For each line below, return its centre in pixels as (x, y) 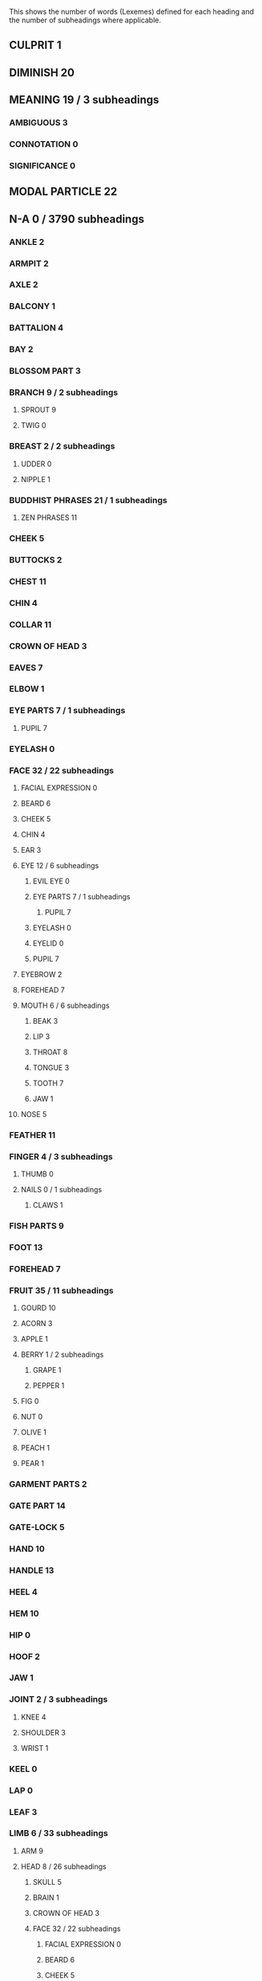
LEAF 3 (23, 1812)
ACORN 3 (36, 1324)
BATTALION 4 (36, 328)
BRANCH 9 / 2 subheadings (64, 392)
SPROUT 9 (38, 410)
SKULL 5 (47, 1882)
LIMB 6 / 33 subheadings (59, 1833)
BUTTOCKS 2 (36, 559)
